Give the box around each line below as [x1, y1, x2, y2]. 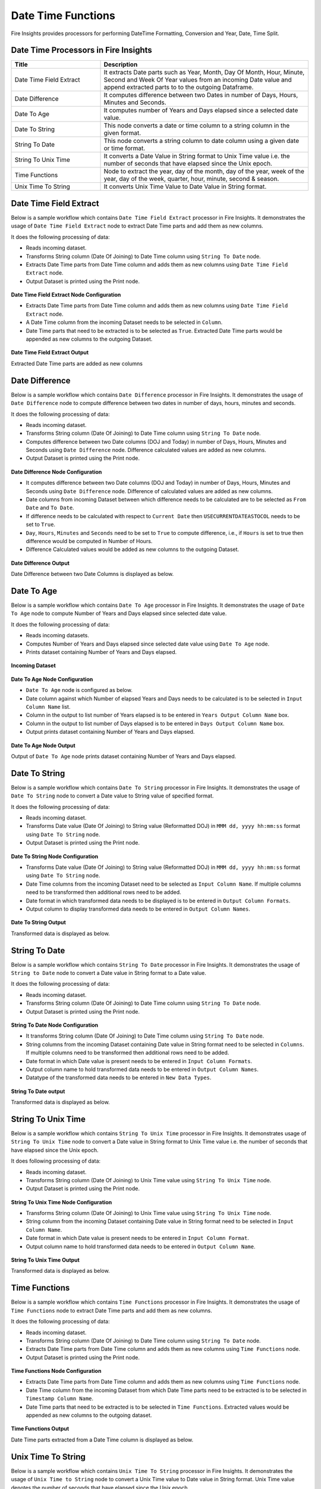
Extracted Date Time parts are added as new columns [11, 360, 143, 367]
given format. [103, 129, 141, 137]
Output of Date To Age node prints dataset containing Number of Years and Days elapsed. [11, 752, 237, 759]
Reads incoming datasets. [26, 632, 89, 639]
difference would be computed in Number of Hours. [26, 537, 153, 544]
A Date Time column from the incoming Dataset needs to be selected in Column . [26, 319, 223, 326]
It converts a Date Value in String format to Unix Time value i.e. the [103, 152, 291, 160]
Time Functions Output [11, 1425, 70, 1432]
